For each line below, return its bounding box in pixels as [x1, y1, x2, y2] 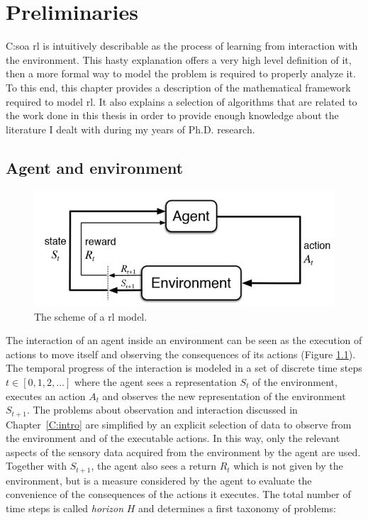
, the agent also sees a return [91, 458, 216, 473]
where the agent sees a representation [74, 374, 237, 389]
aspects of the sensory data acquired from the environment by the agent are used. [6, 444, 361, 459]
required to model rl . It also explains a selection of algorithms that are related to [6, 94, 357, 109]
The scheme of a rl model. [34, 309, 147, 323]
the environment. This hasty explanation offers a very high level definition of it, [6, 52, 352, 67]
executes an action [6, 388, 86, 403]
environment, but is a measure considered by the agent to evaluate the [6, 472, 312, 487]
